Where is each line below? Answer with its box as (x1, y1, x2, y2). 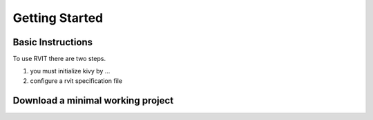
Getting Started (12, 10, 104, 25)
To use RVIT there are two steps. (12, 55, 106, 63)
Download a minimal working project (12, 95, 174, 106)
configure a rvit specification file (30, 76, 123, 85)
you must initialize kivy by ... (30, 67, 111, 75)
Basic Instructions (12, 36, 93, 48)
